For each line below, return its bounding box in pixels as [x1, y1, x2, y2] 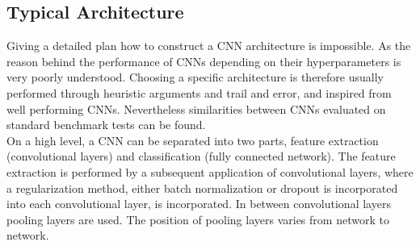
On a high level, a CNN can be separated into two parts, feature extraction [6, 131, 379, 148]
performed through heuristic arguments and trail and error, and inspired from [6, 84, 392, 101]
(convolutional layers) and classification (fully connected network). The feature [6, 148, 396, 165]
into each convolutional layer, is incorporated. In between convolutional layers [6, 195, 391, 212]
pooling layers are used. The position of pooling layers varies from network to [6, 211, 389, 227]
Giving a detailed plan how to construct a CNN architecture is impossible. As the [6, 37, 411, 54]
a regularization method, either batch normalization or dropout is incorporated [6, 179, 398, 196]
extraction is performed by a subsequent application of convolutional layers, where [6, 163, 414, 180]
